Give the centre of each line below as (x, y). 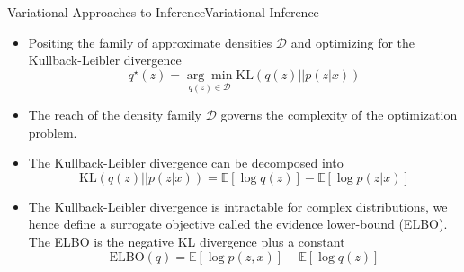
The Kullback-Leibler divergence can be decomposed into (186, 163)
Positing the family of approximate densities (150, 42)
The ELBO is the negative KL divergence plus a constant (187, 242)
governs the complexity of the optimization (339, 115)
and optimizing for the (353, 42)
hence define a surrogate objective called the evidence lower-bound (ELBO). (238, 224)
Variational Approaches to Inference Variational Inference (163, 12)
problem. (53, 132)
